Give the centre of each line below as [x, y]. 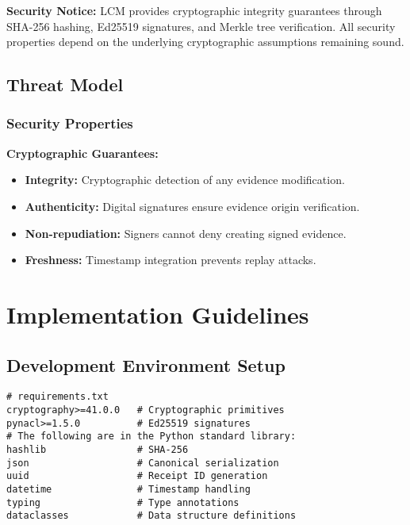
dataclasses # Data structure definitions [151, 516]
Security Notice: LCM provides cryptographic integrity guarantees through [194, 10]
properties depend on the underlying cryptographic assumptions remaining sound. [205, 42]
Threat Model [65, 84]
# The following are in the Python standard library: [151, 437]
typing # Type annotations [123, 502]
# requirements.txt [57, 397]
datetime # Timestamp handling [128, 489]
